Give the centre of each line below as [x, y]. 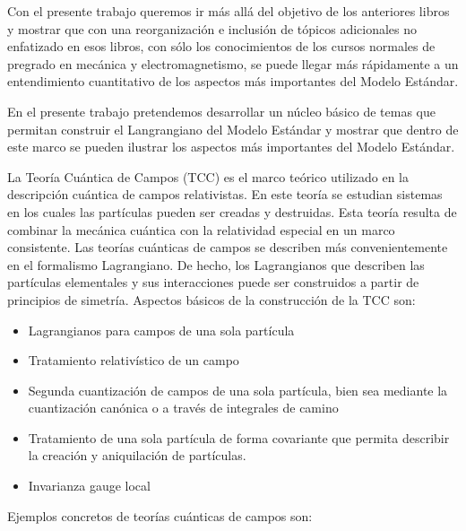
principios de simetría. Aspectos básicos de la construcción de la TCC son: [211, 299]
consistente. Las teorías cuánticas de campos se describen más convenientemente [228, 247]
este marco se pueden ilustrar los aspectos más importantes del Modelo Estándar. [231, 147]
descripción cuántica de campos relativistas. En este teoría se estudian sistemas [225, 194]
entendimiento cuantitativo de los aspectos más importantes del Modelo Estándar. [233, 81]
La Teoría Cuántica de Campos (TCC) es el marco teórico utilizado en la [208, 176]
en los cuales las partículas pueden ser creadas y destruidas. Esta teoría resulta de [232, 211]
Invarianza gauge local [89, 486]
